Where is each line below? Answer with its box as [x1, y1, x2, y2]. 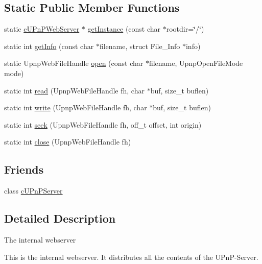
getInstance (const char [87, 23, 161, 34]
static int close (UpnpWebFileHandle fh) [4, 136, 131, 147]
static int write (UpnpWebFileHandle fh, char [4, 102, 147, 113]
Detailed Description [4, 210, 116, 226]
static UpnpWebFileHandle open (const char [4, 58, 144, 68]
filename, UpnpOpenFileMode [149, 58, 243, 68]
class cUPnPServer [4, 185, 63, 196]
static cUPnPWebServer [4, 23, 80, 34]
